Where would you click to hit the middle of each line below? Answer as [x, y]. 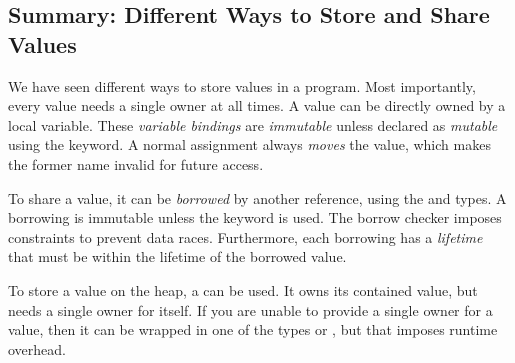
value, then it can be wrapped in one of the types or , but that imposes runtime [253, 329]
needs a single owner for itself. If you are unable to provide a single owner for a [250, 309]
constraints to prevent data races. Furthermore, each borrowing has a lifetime [245, 236]
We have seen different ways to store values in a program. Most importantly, [242, 85]
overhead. [37, 348]
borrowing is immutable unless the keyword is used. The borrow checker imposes [255, 217]
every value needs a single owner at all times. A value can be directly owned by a [257, 105]
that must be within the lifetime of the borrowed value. [177, 256]
